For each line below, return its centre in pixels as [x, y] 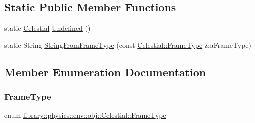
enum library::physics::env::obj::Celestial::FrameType [85, 115]
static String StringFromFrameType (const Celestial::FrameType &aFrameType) [128, 45]
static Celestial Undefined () [47, 28]
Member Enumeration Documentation [105, 71]
